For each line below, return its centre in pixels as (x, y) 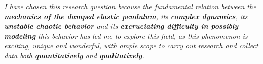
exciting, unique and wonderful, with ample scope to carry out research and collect (131, 46)
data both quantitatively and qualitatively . (74, 55)
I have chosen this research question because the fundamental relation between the (130, 6)
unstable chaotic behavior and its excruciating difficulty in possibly (121, 26)
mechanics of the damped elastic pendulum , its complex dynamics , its (126, 16)
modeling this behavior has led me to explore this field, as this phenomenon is (126, 36)
